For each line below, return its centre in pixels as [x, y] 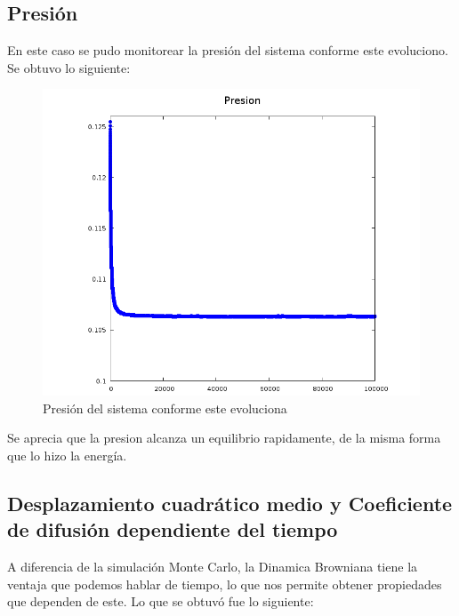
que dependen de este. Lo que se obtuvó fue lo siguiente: [161, 601]
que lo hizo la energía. [67, 456]
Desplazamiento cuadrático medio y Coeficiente [230, 503]
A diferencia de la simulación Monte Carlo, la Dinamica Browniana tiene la [213, 567]
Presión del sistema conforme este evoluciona [165, 408]
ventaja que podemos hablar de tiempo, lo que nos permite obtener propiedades [225, 584]
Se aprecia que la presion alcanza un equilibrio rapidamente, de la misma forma [224, 438]
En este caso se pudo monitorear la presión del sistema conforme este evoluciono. [228, 50]
